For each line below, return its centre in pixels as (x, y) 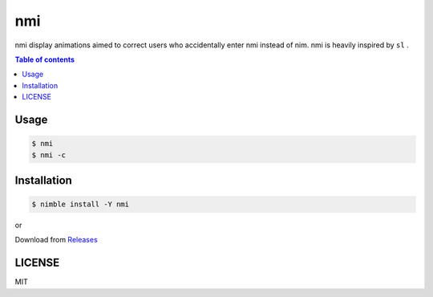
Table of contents (45, 59)
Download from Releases (56, 240)
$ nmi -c (49, 155)
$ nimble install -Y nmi (81, 204)
